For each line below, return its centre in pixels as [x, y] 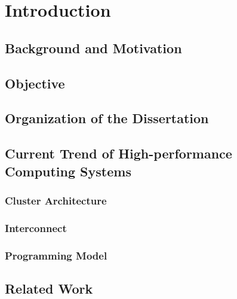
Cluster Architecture [56, 200]
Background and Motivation [93, 48]
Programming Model [56, 255]
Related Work [49, 288]
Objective [35, 83]
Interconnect [36, 228]
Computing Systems [68, 171]
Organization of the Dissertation [107, 118]
